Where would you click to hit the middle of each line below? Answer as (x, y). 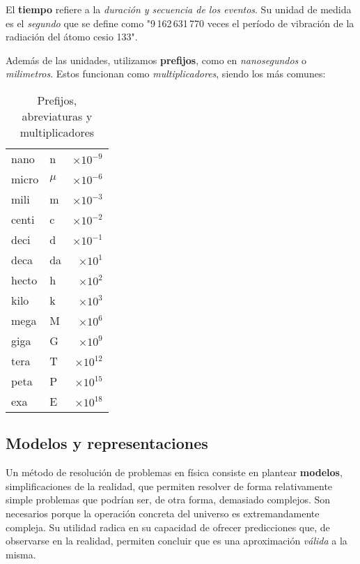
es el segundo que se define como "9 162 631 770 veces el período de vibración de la (180, 23)
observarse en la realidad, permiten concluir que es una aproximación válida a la (177, 541)
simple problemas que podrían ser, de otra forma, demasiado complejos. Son (168, 500)
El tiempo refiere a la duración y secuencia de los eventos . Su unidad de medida (179, 9)
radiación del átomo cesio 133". (72, 37)
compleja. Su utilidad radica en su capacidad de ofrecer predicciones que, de (168, 527)
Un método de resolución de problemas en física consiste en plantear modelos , (174, 472)
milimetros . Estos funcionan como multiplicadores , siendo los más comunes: (166, 74)
